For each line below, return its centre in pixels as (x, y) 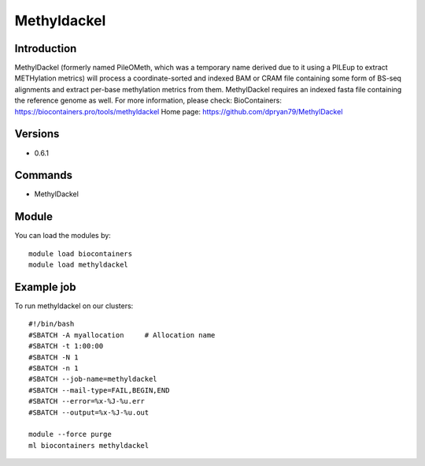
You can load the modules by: (63, 236)
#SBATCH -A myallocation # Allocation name (122, 335)
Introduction (46, 48)
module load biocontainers (81, 254)
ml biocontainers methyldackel (89, 445)
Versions (37, 134)
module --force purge (70, 434)
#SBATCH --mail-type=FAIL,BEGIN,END (99, 390)
